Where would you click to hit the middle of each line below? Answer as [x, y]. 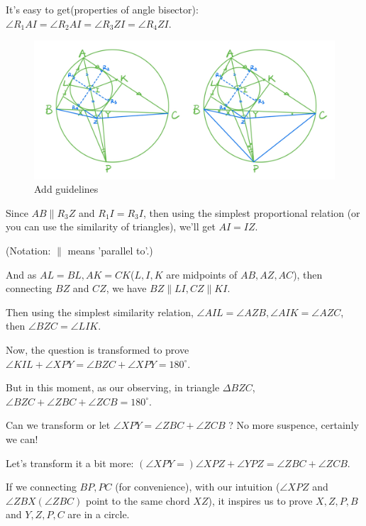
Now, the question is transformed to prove [98, 349]
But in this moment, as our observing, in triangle [113, 387]
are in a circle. [99, 514]
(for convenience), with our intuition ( [198, 487]
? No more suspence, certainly [294, 425]
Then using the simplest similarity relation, [100, 312]
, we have [126, 288]
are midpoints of [202, 274]
